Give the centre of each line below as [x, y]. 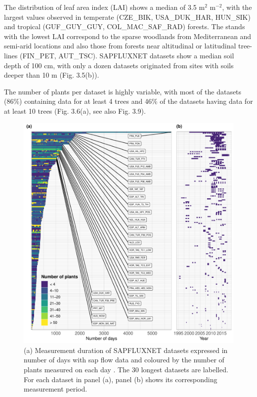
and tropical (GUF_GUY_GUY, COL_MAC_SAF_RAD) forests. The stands [125, 26]
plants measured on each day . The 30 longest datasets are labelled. [126, 370]
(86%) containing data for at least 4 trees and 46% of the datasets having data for [128, 101]
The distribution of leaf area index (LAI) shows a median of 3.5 [100, 7]
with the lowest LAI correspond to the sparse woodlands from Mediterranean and [128, 36]
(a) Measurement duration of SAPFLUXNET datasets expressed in [126, 350]
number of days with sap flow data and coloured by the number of [124, 360]
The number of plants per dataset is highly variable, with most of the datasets [123, 91]
